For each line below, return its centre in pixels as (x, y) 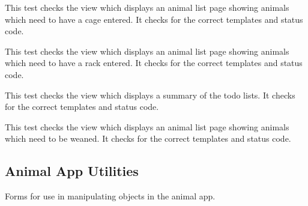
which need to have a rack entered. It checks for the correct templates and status (154, 63)
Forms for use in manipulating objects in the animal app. (110, 196)
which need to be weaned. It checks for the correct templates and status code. (148, 138)
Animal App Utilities (72, 171)
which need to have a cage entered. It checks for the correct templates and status (154, 19)
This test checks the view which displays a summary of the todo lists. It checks (150, 95)
